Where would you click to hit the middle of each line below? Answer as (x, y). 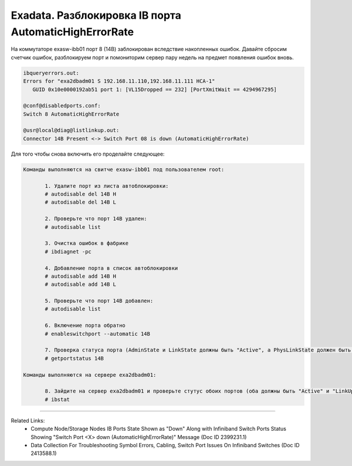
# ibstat (57, 399)
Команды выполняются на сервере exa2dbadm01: (90, 375)
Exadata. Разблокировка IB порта (96, 15)
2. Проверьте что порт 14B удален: (96, 219)
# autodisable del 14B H (81, 194)
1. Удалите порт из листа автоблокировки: (107, 186)
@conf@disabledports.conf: (62, 106)
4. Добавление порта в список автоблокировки (111, 268)
